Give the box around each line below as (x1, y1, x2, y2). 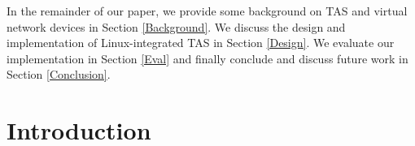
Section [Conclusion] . (7, 66, 111, 83)
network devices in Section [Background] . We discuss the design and (7, 18, 346, 35)
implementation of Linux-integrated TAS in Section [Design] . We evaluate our (7, 34, 395, 51)
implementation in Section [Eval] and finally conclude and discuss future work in (7, 49, 408, 67)
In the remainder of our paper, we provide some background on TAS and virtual (7, 2, 408, 19)
